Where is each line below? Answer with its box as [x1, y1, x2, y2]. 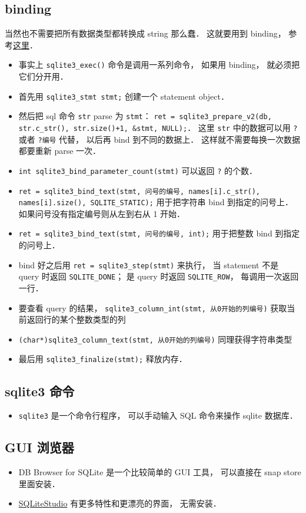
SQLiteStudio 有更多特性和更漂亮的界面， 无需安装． [18, 497, 221, 509]
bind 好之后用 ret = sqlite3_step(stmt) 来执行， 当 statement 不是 [18, 258, 279, 271]
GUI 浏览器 [5, 438, 74, 456]
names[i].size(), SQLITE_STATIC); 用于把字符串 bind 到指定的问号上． [18, 196, 294, 208]
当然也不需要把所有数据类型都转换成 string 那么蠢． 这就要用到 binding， [5, 27, 286, 40]
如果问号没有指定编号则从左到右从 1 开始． [18, 207, 185, 219]
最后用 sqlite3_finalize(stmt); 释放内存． [18, 353, 187, 365]
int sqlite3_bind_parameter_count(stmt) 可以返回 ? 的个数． [18, 164, 258, 176]
